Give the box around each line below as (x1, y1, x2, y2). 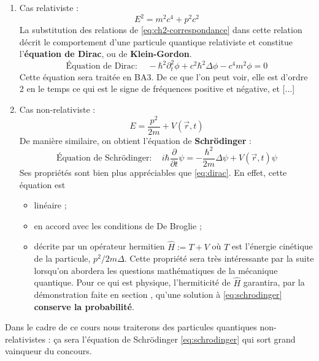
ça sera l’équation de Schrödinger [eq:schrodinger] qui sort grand (53, 332, 296, 345)
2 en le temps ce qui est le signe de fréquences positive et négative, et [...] (19, 82, 295, 95)
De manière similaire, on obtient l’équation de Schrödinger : (19, 134, 252, 146)
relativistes (5, 332, 45, 345)
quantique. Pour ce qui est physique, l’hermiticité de (34, 276, 231, 289)
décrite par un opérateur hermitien (34, 240, 165, 253)
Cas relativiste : (19, 1, 79, 13)
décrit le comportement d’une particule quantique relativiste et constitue (19, 35, 293, 48)
